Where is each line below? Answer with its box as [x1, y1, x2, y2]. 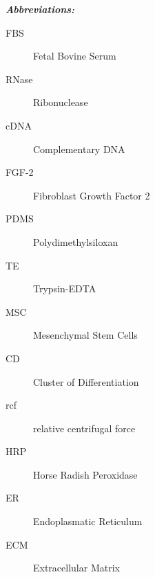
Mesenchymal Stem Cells [33, 328, 138, 342]
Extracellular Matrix [33, 560, 120, 575]
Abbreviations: [6, 2, 75, 16]
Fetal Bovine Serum [33, 48, 116, 63]
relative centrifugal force [33, 420, 136, 435]
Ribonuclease [33, 95, 88, 109]
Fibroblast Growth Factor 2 [33, 188, 150, 202]
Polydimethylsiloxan [33, 234, 118, 249]
